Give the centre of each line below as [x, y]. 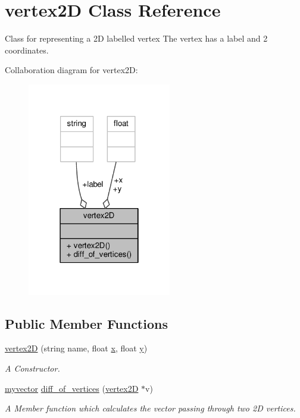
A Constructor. [32, 368]
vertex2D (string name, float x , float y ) [76, 348]
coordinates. [27, 50]
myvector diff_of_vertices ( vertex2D [72, 388]
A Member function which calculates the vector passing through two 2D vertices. [150, 408]
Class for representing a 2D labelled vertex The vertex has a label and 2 [136, 38]
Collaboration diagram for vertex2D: [71, 70]
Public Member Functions [86, 323]
